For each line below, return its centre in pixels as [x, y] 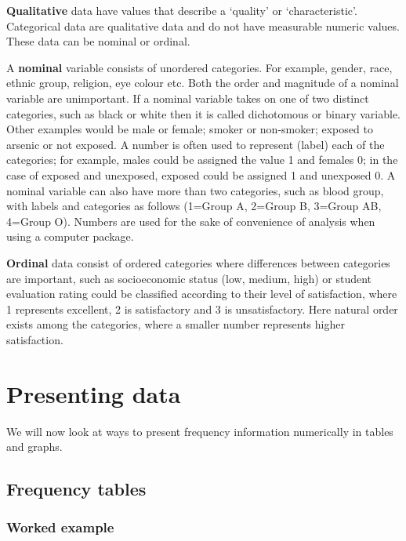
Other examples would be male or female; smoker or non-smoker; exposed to [190, 129]
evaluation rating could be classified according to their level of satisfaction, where [202, 294]
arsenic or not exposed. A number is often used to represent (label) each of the [196, 144]
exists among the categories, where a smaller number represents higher [176, 324]
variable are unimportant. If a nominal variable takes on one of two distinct [188, 98]
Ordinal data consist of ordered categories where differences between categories [198, 262]
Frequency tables [76, 489]
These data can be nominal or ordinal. [98, 41]
